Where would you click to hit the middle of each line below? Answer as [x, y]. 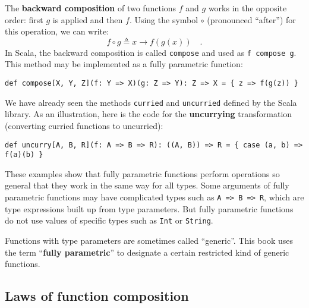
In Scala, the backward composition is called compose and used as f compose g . [151, 52]
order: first [24, 19]
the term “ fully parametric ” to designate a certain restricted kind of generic [147, 252]
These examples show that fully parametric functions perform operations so [142, 173]
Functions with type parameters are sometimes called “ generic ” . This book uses [149, 240]
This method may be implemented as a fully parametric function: [124, 64]
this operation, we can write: [57, 31]
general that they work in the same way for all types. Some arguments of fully [147, 185]
